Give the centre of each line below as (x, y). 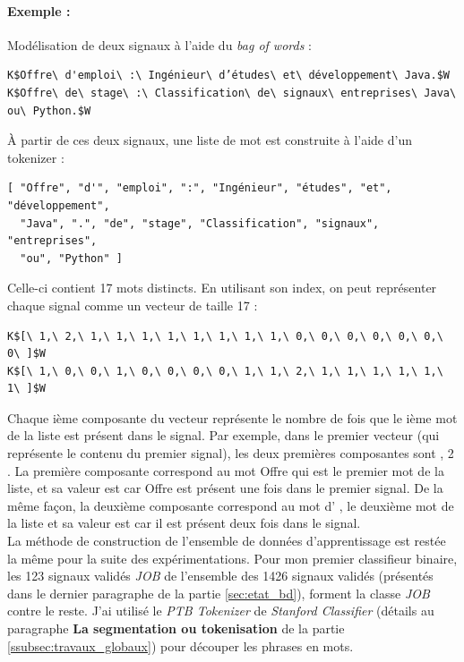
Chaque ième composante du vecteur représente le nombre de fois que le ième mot (232, 417)
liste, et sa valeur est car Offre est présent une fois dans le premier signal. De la (225, 488)
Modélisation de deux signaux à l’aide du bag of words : (159, 44)
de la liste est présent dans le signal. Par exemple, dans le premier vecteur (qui (223, 435)
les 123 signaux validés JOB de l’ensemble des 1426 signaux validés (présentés (220, 576)
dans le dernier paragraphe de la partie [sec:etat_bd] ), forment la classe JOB (219, 593)
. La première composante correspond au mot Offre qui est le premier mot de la (226, 470)
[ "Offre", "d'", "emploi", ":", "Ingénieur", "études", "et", (200, 188)
